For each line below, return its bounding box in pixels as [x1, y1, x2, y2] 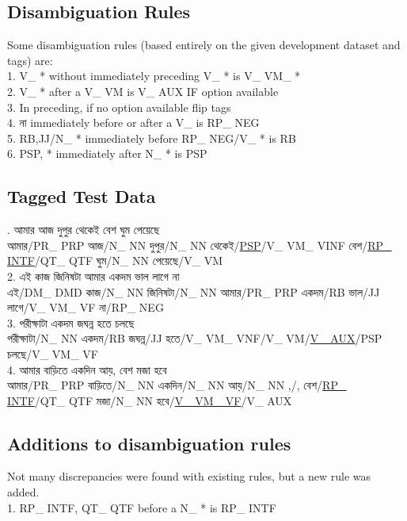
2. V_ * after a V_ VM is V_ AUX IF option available [7, 82, 279, 99]
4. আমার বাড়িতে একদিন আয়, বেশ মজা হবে [7, 361, 167, 377]
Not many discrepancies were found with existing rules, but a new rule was [7, 468, 371, 485]
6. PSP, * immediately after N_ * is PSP [7, 145, 207, 162]
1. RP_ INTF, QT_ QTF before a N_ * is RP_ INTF [7, 499, 276, 515]
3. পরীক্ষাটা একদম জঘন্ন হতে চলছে [7, 314, 135, 331]
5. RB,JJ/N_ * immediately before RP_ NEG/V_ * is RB [7, 129, 296, 146]
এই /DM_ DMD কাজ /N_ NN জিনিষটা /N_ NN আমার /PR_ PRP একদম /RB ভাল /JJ [7, 283, 380, 300]
